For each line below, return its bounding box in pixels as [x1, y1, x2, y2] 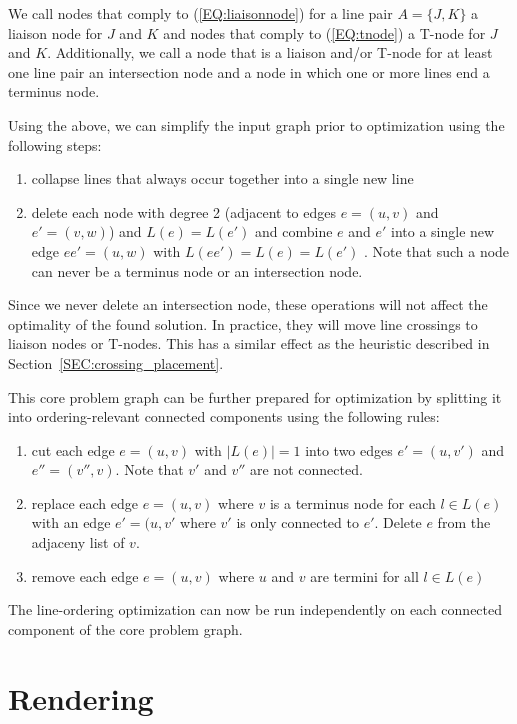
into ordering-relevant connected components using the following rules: [8, 406, 440, 427]
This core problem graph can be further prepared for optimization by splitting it [8, 386, 502, 407]
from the [437, 512, 491, 533]
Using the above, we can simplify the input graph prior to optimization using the [8, 114, 505, 135]
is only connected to [236, 512, 359, 533]
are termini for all [310, 565, 419, 586]
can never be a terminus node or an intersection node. [31, 260, 363, 281]
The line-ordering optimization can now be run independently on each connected [8, 599, 503, 620]
